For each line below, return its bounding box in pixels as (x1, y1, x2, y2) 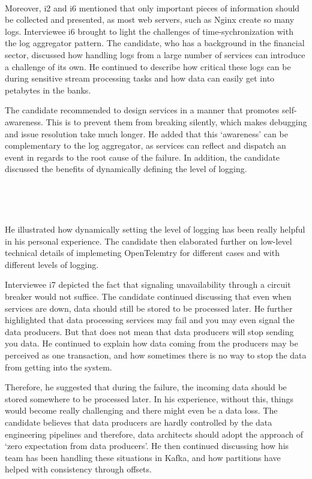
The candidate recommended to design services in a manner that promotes (5, 104, 280, 116)
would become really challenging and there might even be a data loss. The (5, 404, 278, 417)
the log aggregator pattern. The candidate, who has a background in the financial (5, 37, 305, 49)
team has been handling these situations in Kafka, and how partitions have (5, 451, 281, 463)
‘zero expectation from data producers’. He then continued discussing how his (5, 439, 289, 452)
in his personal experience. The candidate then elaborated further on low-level (5, 234, 292, 247)
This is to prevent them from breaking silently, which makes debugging (46, 115, 307, 128)
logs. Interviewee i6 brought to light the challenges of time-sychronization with (5, 25, 293, 37)
